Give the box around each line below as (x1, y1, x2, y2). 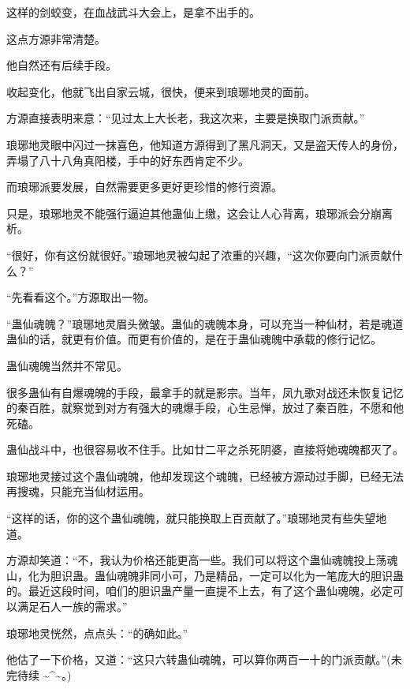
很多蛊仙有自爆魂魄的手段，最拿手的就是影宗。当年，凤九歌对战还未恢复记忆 (6, 384, 404, 400)
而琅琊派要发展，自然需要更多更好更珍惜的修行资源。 (6, 178, 282, 195)
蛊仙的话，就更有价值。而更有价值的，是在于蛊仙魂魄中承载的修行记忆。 (6, 331, 382, 347)
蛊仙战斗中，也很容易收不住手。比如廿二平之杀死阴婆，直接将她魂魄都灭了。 (6, 441, 404, 458)
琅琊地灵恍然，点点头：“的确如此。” (6, 624, 188, 641)
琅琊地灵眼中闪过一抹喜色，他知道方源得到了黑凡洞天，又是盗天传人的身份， (6, 136, 404, 152)
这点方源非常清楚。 (6, 30, 106, 47)
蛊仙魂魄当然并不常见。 (6, 357, 128, 373)
